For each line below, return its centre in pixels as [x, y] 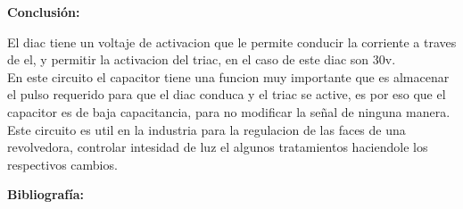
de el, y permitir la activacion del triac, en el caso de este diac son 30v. [202, 59]
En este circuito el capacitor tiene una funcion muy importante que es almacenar [228, 76]
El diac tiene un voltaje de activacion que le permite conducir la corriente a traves [232, 42]
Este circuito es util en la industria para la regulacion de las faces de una [207, 129]
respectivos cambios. [62, 164]
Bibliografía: [46, 194]
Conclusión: [44, 12]
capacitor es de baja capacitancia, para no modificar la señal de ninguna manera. [229, 111]
